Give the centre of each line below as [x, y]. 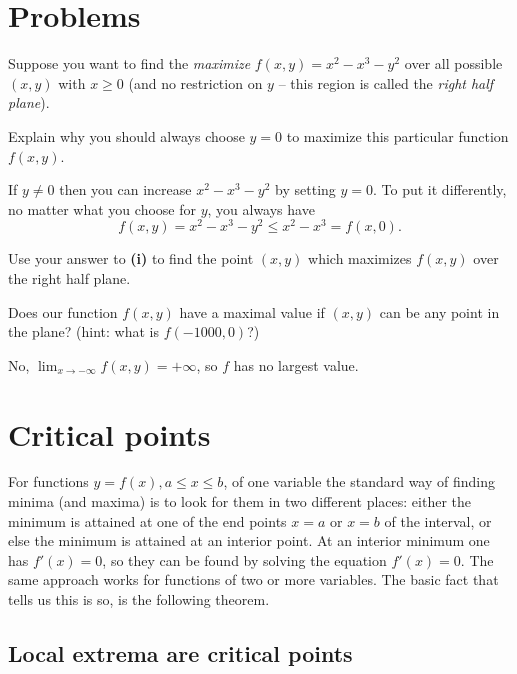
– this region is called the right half [386, 82]
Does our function [63, 311]
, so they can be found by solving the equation [244, 559]
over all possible [453, 63]
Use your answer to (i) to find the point [131, 258]
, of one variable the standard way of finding [359, 481]
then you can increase [125, 189]
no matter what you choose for [102, 208]
